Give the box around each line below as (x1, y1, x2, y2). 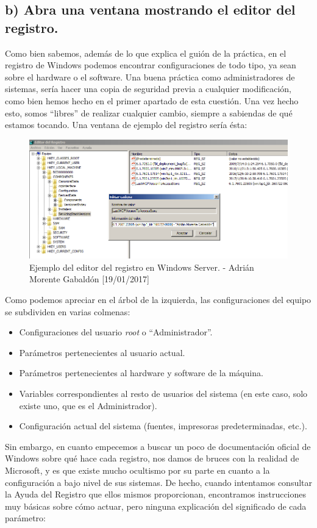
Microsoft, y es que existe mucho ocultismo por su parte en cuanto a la (5, 463, 270, 476)
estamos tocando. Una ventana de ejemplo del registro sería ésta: (5, 118, 248, 131)
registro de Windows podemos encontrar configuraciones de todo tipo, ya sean (5, 59, 296, 71)
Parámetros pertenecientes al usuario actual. (19, 346, 185, 359)
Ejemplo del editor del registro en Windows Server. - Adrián (29, 260, 254, 273)
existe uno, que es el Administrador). (19, 399, 157, 412)
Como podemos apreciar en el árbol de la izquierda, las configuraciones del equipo (5, 293, 312, 306)
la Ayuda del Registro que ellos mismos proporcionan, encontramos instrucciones (5, 488, 307, 501)
